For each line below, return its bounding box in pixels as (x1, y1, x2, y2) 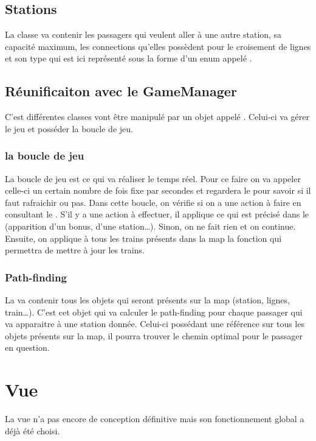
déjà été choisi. (5, 424, 60, 437)
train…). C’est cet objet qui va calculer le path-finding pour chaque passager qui (5, 305, 303, 318)
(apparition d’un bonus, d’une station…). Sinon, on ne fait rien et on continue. (5, 219, 296, 232)
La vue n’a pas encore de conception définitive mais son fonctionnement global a (5, 412, 304, 425)
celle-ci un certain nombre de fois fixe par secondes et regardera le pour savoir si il (5, 184, 311, 197)
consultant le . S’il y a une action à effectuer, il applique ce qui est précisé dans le (5, 208, 309, 220)
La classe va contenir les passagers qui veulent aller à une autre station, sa (5, 28, 282, 41)
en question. (5, 341, 50, 354)
